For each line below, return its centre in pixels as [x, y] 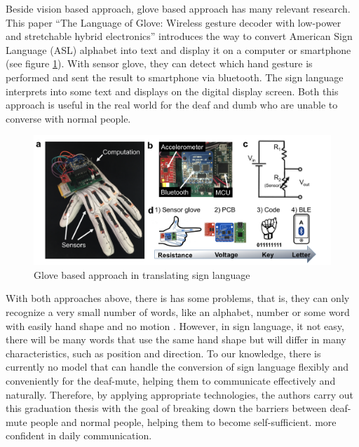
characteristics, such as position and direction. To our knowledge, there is [163, 353]
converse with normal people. [68, 118]
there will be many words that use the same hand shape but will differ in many [176, 339]
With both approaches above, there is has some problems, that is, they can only [178, 298]
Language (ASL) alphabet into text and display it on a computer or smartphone [178, 49]
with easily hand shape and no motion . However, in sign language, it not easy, [175, 325]
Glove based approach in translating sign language [142, 274]
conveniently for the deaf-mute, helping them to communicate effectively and [171, 380]
